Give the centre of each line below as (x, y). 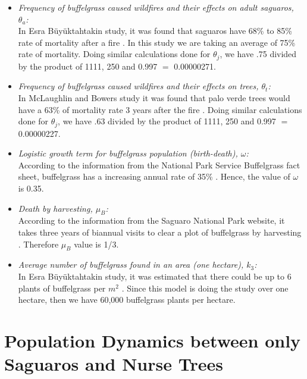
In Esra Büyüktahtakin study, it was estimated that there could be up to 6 (155, 276)
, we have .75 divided (258, 54)
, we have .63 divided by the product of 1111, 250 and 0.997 (167, 121)
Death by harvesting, (55, 208)
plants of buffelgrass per (62, 288)
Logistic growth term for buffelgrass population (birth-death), (128, 153)
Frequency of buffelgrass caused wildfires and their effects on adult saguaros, (156, 7)
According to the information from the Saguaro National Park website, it (151, 220)
